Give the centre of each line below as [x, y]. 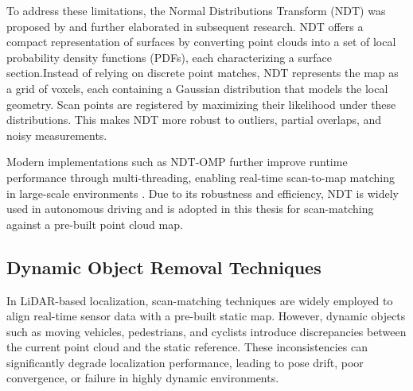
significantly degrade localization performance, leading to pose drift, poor [185, 362]
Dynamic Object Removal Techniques [164, 267]
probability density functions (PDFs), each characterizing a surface [169, 57]
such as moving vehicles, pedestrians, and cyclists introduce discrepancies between [206, 331]
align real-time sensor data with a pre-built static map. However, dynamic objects [206, 316]
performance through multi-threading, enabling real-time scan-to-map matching [201, 177]
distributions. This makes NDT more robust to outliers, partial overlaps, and [194, 120]
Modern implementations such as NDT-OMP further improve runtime [177, 162]
